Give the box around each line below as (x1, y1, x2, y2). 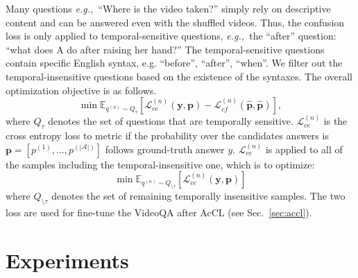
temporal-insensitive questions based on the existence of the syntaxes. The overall (6, 69, 352, 83)
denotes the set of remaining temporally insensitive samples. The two (51, 189, 346, 203)
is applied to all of (265, 141, 343, 156)
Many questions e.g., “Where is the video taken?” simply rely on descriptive (6, 1, 331, 15)
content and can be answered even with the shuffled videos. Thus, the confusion (6, 15, 345, 29)
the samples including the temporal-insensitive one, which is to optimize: (6, 157, 315, 171)
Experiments (6, 245, 129, 274)
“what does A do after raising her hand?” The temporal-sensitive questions (6, 42, 325, 56)
